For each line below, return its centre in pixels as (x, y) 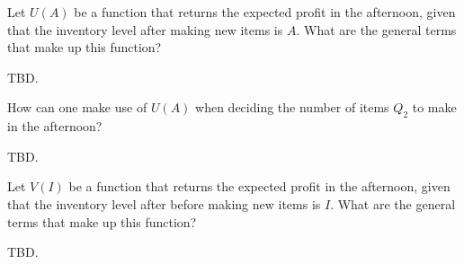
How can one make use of (77, 107)
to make (434, 107)
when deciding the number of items (292, 107)
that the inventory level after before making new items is (164, 203)
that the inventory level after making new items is (145, 29)
